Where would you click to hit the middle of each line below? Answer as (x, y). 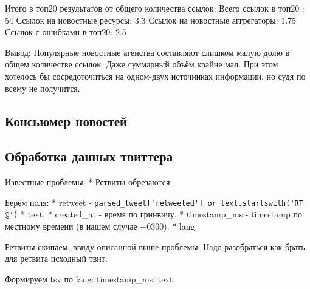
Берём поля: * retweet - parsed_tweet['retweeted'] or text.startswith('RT (154, 202)
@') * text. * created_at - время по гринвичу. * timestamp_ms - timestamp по (153, 214)
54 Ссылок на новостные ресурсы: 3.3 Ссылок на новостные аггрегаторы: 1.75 (151, 20)
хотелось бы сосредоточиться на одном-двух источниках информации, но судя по (155, 76)
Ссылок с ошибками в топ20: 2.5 (66, 32)
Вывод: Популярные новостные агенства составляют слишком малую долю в (147, 52)
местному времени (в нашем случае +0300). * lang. (101, 226)
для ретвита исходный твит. (56, 258)
